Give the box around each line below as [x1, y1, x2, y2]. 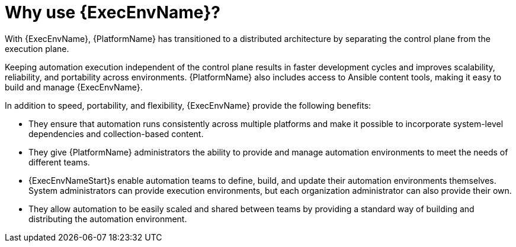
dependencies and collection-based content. [28, 128, 204, 139]
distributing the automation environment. [28, 213, 187, 224]
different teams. [28, 157, 90, 167]
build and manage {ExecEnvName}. [5, 82, 143, 92]
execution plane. [5, 43, 69, 54]
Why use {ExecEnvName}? [5, 2, 220, 22]
